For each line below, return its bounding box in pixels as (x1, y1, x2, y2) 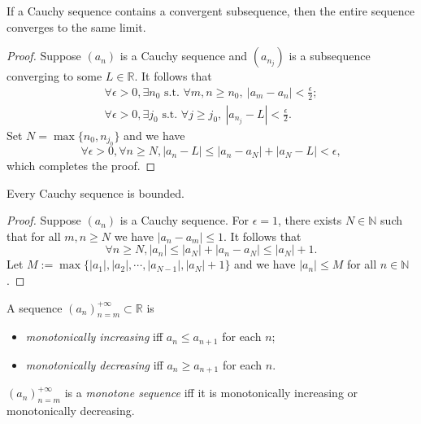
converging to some (7, 68, 102, 85)
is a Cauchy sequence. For (119, 212, 249, 229)
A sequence (7, 299, 63, 316)
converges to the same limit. (7, 18, 146, 35)
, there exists (277, 212, 342, 229)
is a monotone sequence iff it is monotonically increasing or (64, 384, 358, 401)
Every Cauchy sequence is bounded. (7, 184, 184, 201)
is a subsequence (289, 47, 371, 64)
